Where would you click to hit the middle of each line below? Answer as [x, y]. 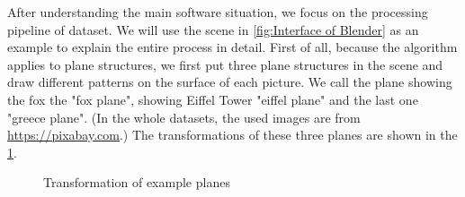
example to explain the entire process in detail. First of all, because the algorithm [232, 47]
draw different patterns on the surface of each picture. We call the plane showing [230, 82]
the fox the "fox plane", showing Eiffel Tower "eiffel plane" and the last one [213, 99]
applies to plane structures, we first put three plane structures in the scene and [225, 64]
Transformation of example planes [137, 182]
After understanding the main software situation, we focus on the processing [218, 12]
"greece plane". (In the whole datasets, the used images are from [184, 117]
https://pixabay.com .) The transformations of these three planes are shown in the [232, 135]
